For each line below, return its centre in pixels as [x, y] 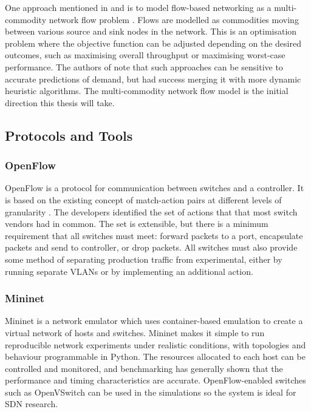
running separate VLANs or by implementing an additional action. [129, 271]
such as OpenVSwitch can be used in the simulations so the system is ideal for [151, 392]
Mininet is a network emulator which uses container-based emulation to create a [154, 321]
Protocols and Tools [69, 135]
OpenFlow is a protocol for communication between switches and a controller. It [155, 188]
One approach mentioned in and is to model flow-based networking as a [138, 7]
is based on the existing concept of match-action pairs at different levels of [143, 199]
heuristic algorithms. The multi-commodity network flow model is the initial [147, 91]
